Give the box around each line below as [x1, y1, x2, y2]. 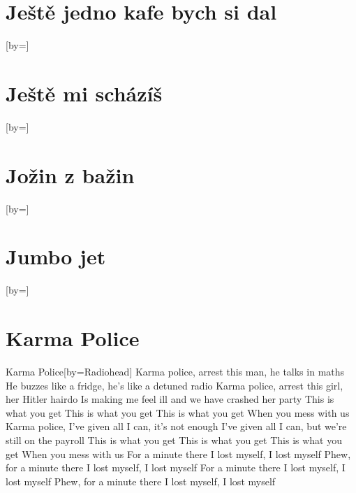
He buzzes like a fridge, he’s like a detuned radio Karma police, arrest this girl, [6, 378, 343, 392]
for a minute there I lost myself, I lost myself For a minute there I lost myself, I [6, 460, 346, 475]
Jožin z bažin [6, 160, 135, 189]
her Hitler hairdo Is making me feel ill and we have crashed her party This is [6, 392, 334, 406]
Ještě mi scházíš [6, 78, 163, 107]
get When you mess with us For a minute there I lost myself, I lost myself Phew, [6, 446, 351, 461]
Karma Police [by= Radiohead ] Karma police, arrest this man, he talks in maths [6, 364, 345, 378]
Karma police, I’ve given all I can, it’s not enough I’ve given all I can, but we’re [6, 419, 347, 434]
